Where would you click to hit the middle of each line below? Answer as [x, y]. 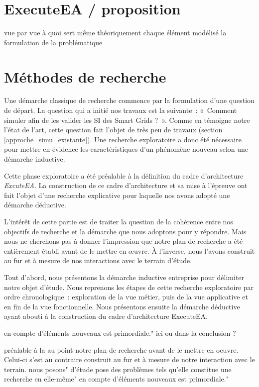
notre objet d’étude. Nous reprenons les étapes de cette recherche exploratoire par [129, 287]
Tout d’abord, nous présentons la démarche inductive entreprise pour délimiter [124, 277]
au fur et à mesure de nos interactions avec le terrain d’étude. [98, 260]
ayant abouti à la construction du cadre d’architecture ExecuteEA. [106, 316]
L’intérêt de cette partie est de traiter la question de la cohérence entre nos [119, 221]
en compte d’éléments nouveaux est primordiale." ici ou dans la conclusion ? [120, 333]
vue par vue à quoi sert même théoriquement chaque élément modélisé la [115, 33]
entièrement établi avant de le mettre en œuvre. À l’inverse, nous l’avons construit [129, 250]
